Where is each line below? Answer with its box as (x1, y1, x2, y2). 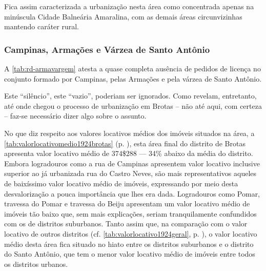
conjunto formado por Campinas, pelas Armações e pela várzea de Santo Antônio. (4, 73, 262, 84)
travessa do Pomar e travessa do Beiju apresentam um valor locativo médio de (4, 198, 250, 209)
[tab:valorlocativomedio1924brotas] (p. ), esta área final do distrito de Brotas (4, 138, 245, 148)
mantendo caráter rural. (4, 21, 79, 32)
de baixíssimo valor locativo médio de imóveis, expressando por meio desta (4, 178, 238, 188)
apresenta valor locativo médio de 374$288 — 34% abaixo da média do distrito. (4, 148, 253, 159)
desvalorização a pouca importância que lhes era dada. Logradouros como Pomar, (4, 188, 260, 199)
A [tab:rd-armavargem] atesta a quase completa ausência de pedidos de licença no (4, 63, 261, 73)
